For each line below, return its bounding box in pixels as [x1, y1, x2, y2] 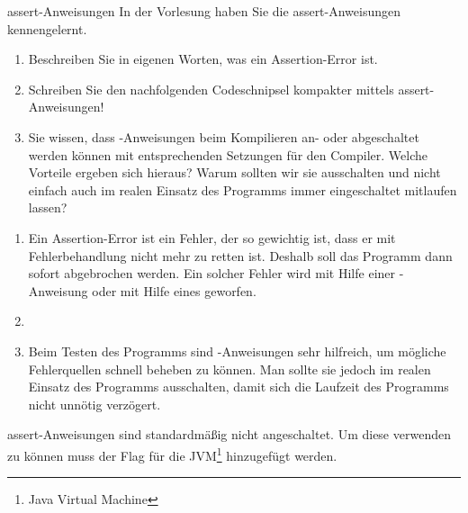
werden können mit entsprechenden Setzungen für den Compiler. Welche [28, 145, 427, 164]
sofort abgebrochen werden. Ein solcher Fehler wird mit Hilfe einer [28, 264, 396, 283]
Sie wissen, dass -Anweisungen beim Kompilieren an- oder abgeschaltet [28, 127, 419, 146]
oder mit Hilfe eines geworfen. [92, 281, 256, 300]
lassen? [28, 198, 67, 217]
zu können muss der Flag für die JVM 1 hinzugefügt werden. [7, 443, 337, 464]
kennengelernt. [7, 19, 87, 38]
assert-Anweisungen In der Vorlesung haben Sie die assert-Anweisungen [7, 2, 401, 20]
